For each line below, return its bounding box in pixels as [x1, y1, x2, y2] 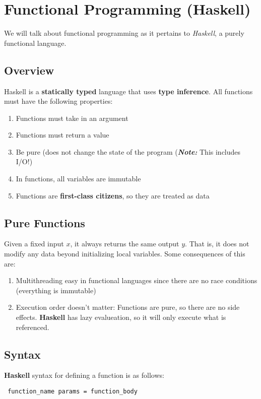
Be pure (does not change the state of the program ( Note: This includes [16, 146, 241, 157]
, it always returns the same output [70, 238, 179, 249]
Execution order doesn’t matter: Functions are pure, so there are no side [16, 302, 240, 312]
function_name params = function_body [8, 388, 138, 395]
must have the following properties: [4, 96, 113, 106]
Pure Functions [4, 215, 85, 230]
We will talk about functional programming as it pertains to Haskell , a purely [4, 28, 244, 38]
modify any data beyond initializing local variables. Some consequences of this [4, 248, 245, 259]
